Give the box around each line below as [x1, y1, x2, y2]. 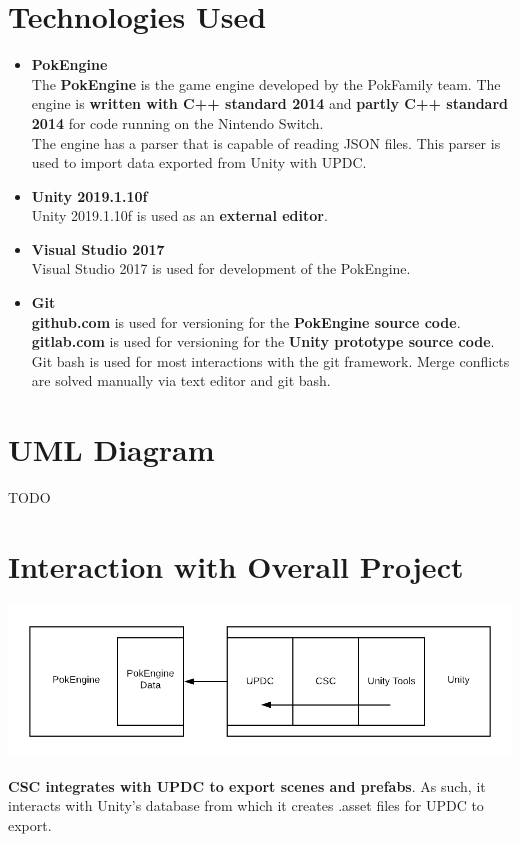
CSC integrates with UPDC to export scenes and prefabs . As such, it [8, 775, 486, 796]
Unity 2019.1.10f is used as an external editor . [31, 205, 328, 226]
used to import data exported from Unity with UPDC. [31, 152, 367, 173]
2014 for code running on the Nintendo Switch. [31, 112, 324, 133]
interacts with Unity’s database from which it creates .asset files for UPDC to [8, 795, 484, 816]
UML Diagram [8, 429, 215, 470]
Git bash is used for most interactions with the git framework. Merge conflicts [31, 350, 510, 371]
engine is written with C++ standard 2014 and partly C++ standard [31, 93, 509, 114]
